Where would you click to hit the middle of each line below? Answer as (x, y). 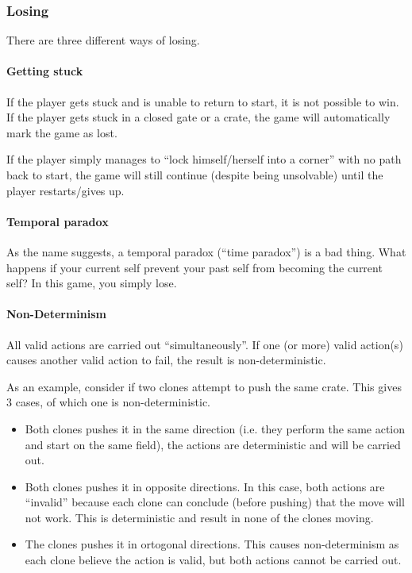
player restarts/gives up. (65, 190)
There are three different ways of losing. (103, 40)
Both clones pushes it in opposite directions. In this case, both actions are (205, 486)
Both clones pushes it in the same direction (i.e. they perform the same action (215, 428)
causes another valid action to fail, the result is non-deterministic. (166, 360)
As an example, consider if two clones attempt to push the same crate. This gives (204, 386)
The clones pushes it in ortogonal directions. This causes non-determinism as (212, 544)
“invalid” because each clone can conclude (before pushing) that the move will (215, 502)
